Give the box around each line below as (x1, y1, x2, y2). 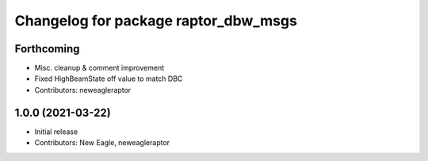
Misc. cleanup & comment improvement (34, 63, 165, 73)
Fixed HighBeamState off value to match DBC (34, 74, 183, 83)
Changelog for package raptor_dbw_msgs (14, 12, 297, 29)
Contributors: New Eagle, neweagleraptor (34, 138, 170, 148)
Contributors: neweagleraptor (34, 85, 132, 94)
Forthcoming (14, 42, 80, 56)
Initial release (34, 127, 78, 136)
